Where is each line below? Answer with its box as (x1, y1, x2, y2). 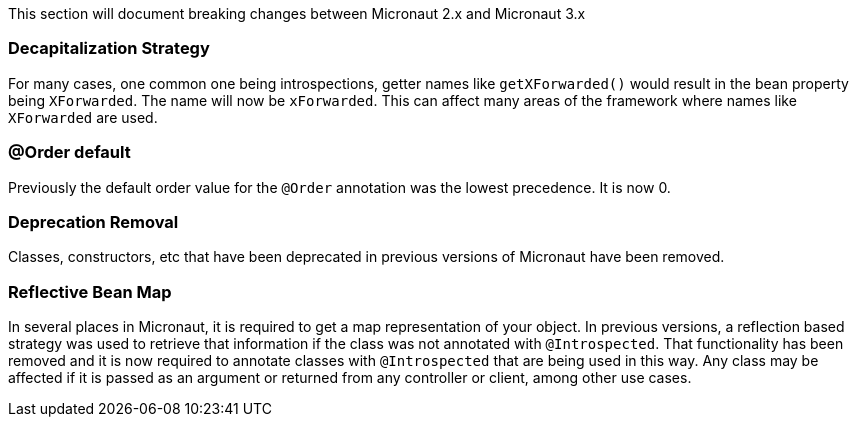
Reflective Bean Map (8, 281, 172, 302)
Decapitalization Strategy (8, 38, 210, 59)
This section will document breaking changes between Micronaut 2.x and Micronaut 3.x (8, 5, 586, 22)
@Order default (8, 142, 131, 163)
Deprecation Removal (8, 211, 179, 232)
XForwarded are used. (8, 108, 158, 126)
